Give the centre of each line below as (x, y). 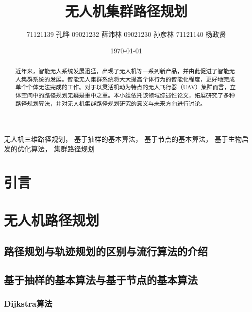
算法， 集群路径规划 (63, 148)
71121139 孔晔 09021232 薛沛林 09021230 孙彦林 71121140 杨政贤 (126, 34)
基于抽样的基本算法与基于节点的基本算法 (101, 279)
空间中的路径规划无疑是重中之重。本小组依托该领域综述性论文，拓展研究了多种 (128, 95)
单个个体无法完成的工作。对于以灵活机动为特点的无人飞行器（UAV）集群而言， (123, 87)
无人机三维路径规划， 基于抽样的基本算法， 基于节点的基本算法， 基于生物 (123, 139)
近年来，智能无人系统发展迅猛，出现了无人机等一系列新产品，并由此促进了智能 (122, 71)
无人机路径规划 (52, 220)
